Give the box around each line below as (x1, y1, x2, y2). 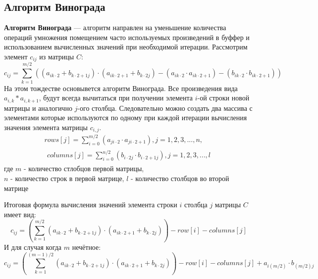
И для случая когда (4, 241, 62, 252)
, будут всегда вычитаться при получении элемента (39, 93, 193, 103)
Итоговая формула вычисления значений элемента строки (4, 199, 177, 210)
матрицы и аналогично (4, 102, 72, 113)
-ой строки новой (197, 93, 250, 103)
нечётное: (72, 241, 101, 252)
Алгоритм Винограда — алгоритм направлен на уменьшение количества (4, 22, 226, 33)
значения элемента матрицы (4, 122, 88, 132)
